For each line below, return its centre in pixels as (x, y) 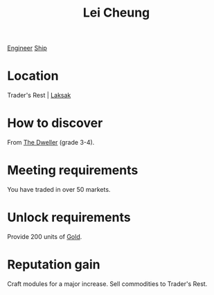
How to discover (55, 123)
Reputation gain (54, 265)
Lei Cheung (116, 13)
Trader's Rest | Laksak (39, 96)
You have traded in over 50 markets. (59, 189)
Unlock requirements (69, 218)
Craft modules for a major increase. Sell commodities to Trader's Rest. (107, 284)
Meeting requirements (73, 170)
